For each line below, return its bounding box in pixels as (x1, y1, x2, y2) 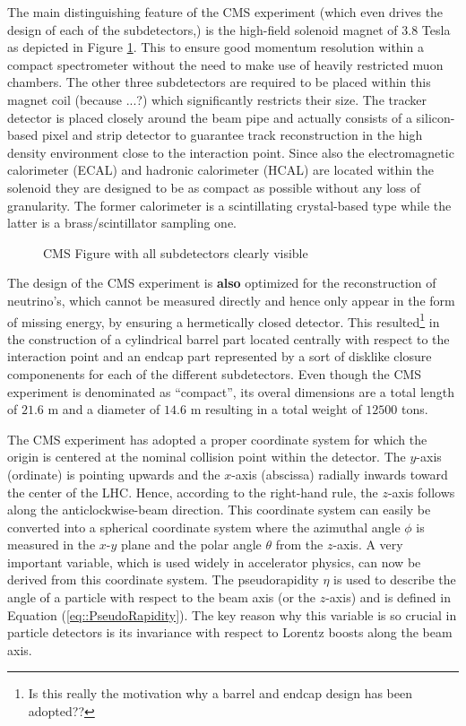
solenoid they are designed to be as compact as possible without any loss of (7, 177, 421, 196)
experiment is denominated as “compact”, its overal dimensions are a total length (7, 382, 455, 401)
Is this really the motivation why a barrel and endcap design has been (28, 684, 412, 703)
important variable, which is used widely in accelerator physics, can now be (7, 552, 421, 571)
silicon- (416, 108, 455, 126)
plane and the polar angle (121, 535, 262, 554)
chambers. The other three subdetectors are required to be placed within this (7, 73, 431, 91)
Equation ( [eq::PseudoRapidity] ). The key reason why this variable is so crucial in (7, 605, 457, 624)
